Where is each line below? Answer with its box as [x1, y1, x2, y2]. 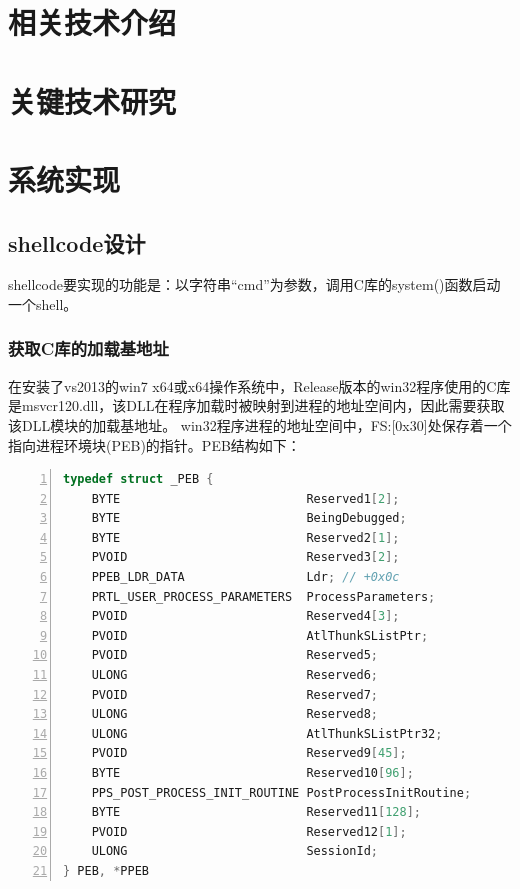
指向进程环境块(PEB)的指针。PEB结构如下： [8, 434, 301, 455]
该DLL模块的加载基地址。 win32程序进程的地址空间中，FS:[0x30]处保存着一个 [8, 414, 512, 435]
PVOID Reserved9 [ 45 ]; [91, 746, 407, 761]
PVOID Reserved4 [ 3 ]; [91, 609, 400, 624]
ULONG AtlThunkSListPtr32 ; [91, 726, 443, 741]
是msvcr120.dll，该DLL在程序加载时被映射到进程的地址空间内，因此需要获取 [8, 395, 505, 416]
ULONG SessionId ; [91, 844, 378, 859]
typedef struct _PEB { [63, 472, 214, 487]
